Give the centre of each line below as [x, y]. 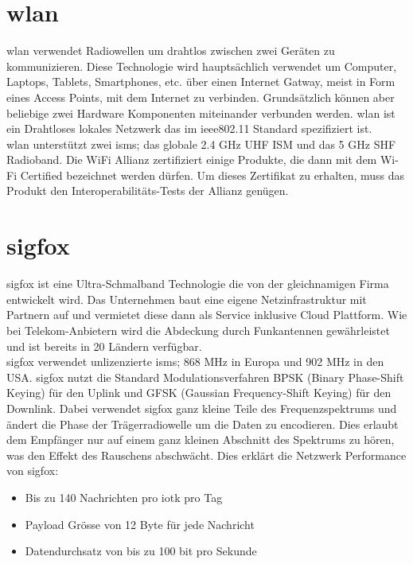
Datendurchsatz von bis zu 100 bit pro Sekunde [141, 551]
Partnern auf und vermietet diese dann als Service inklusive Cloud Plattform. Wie [207, 315]
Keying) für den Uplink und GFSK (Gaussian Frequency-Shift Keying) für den [199, 393]
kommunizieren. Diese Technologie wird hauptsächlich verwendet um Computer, [202, 66]
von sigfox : [33, 471]
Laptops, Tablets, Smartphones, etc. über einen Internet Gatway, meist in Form [201, 82]
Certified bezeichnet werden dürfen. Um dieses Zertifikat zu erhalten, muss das [212, 175]
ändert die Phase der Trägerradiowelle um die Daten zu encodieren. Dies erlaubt [203, 424]
